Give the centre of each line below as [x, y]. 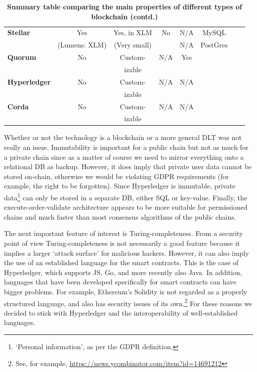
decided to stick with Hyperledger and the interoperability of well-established [121, 312]
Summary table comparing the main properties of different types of [125, 6]
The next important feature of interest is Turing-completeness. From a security [124, 233]
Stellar [19, 32]
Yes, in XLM [133, 32]
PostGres [214, 45]
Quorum [22, 57]
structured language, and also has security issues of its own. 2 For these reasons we [128, 302]
